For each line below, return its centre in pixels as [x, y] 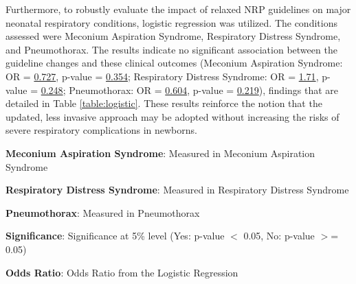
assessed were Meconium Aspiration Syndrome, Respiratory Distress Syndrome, [173, 36]
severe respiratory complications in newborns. [101, 130]
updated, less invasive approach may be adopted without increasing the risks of [173, 116]
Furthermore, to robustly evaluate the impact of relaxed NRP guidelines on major [178, 9]
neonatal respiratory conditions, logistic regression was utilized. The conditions [171, 22]
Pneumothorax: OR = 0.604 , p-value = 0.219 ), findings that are [204, 90]
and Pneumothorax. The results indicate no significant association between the [171, 49]
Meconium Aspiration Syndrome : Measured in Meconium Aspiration [160, 153]
